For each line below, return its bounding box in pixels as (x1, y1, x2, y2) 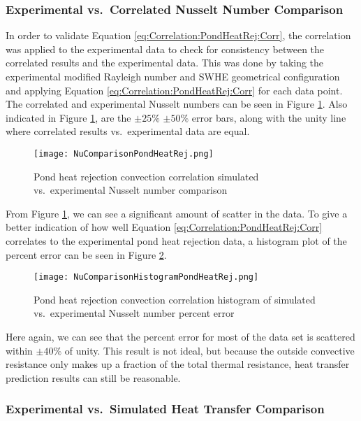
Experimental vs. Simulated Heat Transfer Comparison (6, 400, 325, 418)
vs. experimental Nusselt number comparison (34, 183, 228, 197)
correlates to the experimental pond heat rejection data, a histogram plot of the (6, 234, 347, 248)
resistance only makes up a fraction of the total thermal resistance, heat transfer (6, 357, 350, 371)
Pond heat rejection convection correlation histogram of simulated (34, 292, 316, 306)
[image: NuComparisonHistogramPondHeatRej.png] (34, 272, 259, 283)
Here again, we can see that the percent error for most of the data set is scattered (6, 329, 355, 344)
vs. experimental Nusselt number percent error (34, 306, 235, 320)
